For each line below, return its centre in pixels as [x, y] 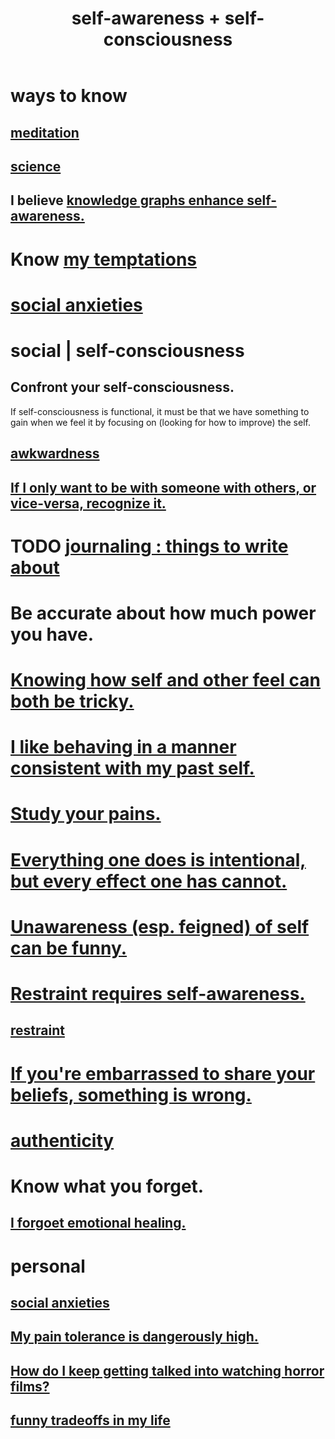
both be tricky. [72, 701]
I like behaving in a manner [123, 747]
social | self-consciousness [127, 350]
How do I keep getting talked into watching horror [167, 1370]
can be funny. [69, 948]
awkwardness [55, 453]
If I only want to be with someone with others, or [163, 487]
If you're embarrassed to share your [163, 1073]
